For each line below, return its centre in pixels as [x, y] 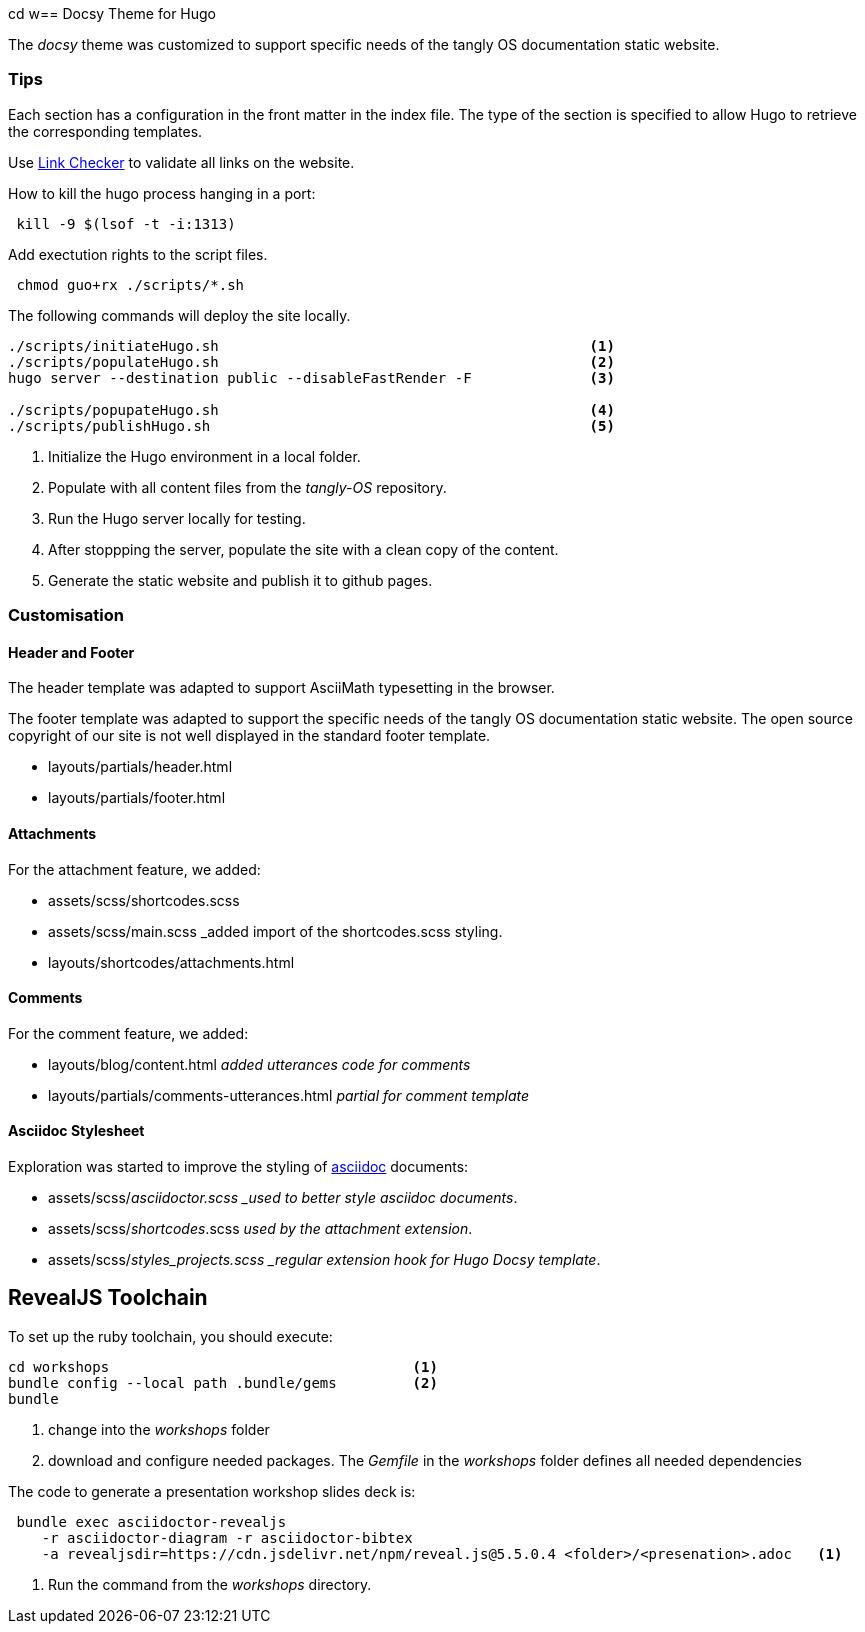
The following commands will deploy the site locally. [179, 315]
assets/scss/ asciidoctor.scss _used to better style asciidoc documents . [283, 1197]
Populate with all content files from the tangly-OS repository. [247, 487]
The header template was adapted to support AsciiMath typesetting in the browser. [281, 688]
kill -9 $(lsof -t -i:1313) [126, 223]
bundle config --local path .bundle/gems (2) [223, 1382]
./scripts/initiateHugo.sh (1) [311, 345]
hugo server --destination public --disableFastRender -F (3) [311, 377]
